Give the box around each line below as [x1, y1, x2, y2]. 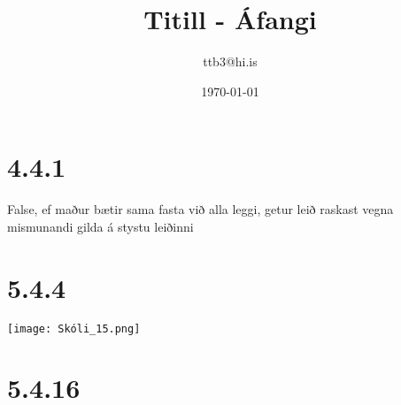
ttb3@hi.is [203, 52, 258, 71]
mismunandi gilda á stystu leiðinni [7, 217, 194, 235]
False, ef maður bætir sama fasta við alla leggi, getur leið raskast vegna [7, 200, 394, 218]
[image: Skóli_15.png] [7, 322, 141, 335]
